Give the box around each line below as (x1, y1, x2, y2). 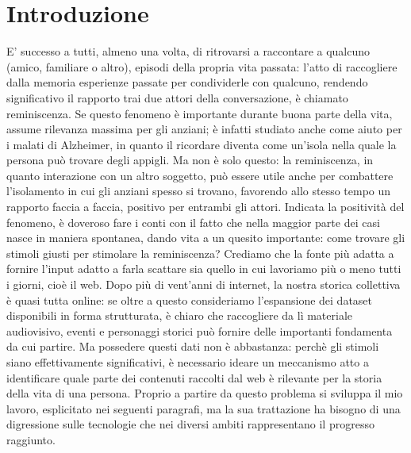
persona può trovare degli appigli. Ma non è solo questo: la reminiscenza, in (6, 152, 374, 168)
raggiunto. (6, 431, 56, 447)
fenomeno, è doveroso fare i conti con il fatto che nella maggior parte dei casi (6, 213, 380, 230)
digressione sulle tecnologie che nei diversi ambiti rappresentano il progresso (6, 416, 375, 432)
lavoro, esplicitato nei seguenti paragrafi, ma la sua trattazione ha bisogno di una (6, 400, 401, 417)
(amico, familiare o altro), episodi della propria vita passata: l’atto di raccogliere (6, 58, 398, 75)
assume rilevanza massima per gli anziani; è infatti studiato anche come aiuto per (6, 121, 402, 137)
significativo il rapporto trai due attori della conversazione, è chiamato (6, 89, 348, 106)
